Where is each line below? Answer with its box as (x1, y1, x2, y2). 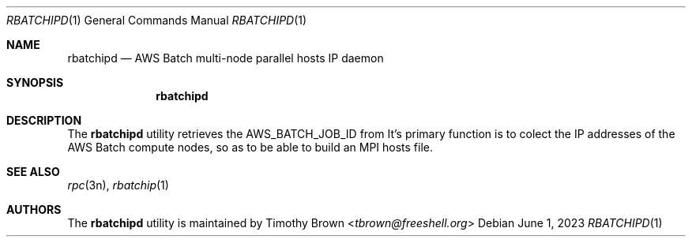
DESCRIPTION (6, 114, 82, 127)
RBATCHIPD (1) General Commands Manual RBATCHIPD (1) (6, 13, 307, 27)
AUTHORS (6, 203, 62, 216)
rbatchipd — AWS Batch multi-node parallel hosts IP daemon (67, 51, 384, 65)
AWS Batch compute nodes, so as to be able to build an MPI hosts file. (67, 140, 434, 154)
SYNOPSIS (6, 76, 64, 89)
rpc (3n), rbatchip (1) (67, 178, 169, 192)
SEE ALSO (6, 165, 60, 178)
